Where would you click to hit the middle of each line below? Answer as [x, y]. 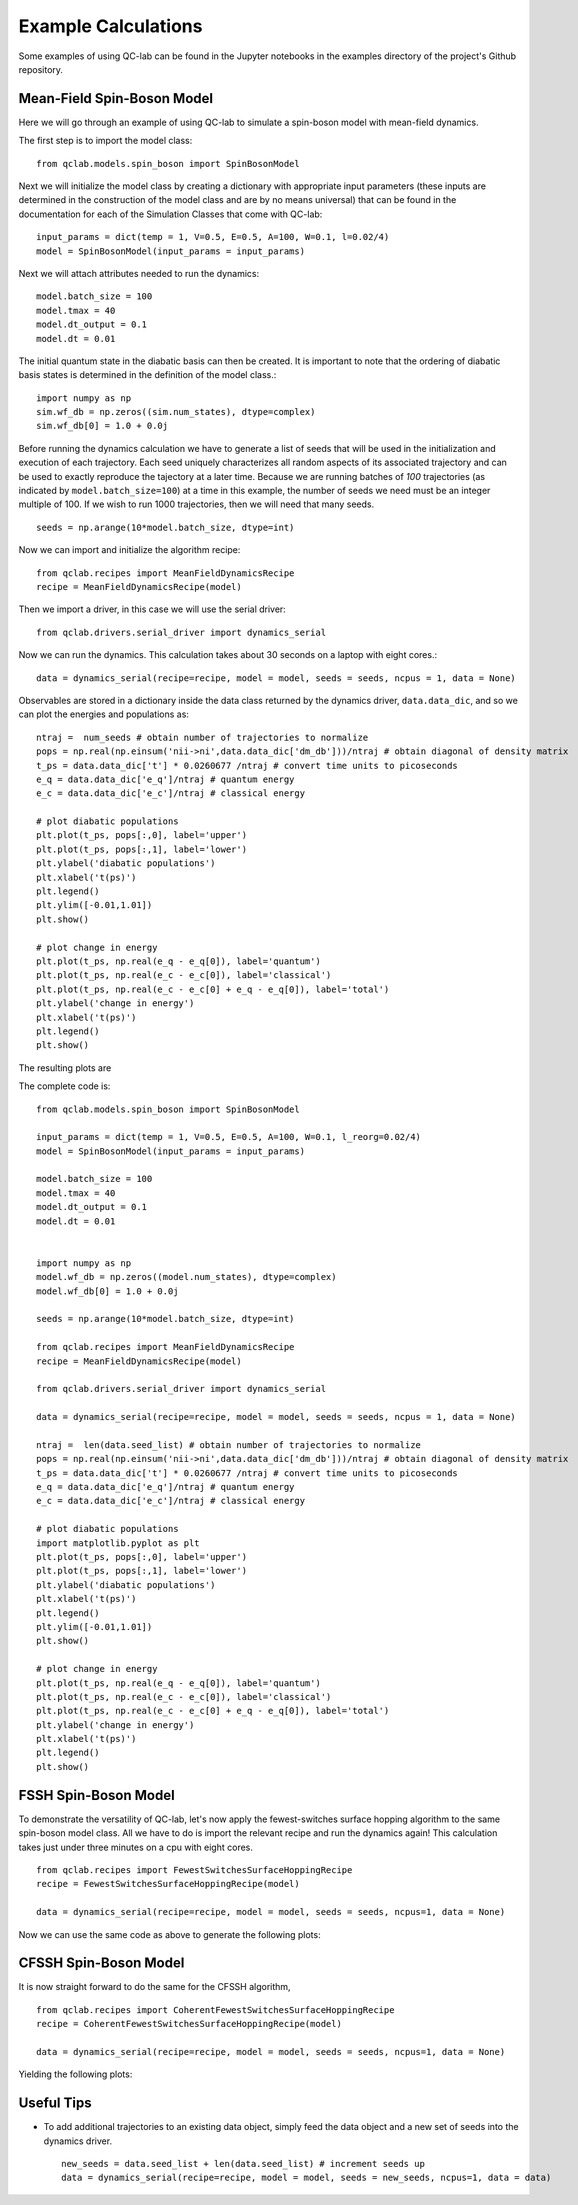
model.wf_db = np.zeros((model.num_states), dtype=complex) [186, 1277]
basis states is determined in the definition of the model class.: [147, 375]
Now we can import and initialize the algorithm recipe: [129, 550]
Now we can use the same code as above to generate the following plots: [169, 1934]
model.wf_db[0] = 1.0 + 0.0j [107, 1291]
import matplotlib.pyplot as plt [118, 1543]
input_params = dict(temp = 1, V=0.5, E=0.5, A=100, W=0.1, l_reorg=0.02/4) [229, 1137]
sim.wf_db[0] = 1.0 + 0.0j [102, 426]
